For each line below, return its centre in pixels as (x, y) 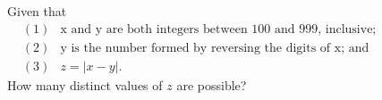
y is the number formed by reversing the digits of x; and (215, 48)
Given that (37, 11)
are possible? (212, 84)
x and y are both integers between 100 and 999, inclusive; (218, 29)
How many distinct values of (85, 84)
